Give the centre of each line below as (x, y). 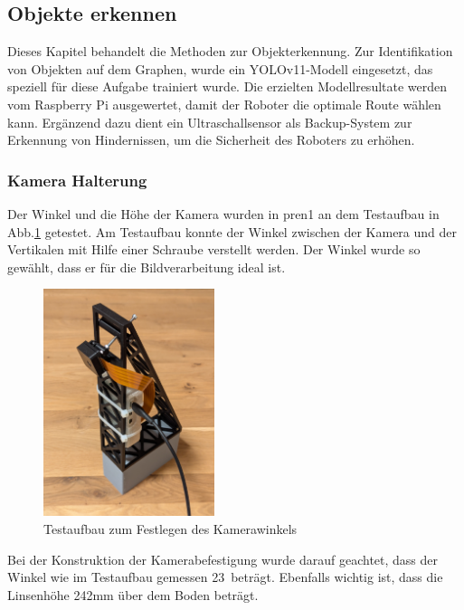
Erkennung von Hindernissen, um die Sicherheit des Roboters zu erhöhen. (211, 140)
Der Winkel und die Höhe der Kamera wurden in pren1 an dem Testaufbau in (223, 213)
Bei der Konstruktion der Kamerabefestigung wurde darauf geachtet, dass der (223, 559)
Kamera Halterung (77, 180)
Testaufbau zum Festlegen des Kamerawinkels (170, 528)
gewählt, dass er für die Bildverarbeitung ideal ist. (147, 267)
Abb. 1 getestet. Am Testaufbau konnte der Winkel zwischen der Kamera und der (232, 231)
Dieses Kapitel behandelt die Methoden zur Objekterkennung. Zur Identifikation (230, 51)
